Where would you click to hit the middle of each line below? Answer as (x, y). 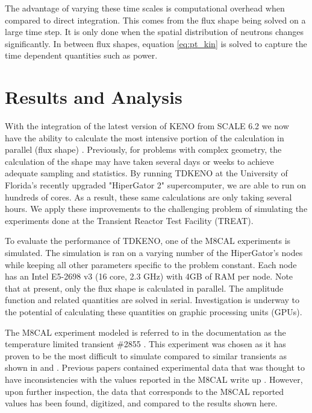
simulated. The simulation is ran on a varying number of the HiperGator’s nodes (154, 253)
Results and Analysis (94, 97)
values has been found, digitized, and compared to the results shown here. (141, 403)
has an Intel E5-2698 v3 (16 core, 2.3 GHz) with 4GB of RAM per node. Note (149, 276)
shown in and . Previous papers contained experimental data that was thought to (155, 367)
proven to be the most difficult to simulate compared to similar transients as (146, 355)
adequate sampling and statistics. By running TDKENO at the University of (146, 173)
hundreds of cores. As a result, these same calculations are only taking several (148, 197)
